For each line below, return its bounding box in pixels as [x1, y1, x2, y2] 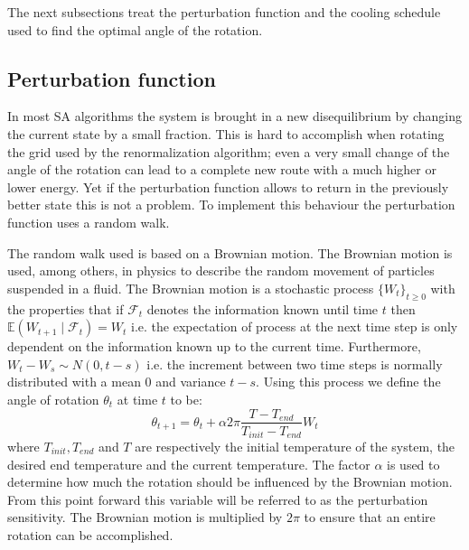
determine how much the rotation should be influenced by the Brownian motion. [7, 472, 453, 491]
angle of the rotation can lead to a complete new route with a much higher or [7, 160, 436, 179]
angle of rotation [7, 389, 99, 408]
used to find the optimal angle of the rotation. [7, 20, 263, 39]
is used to [387, 454, 440, 473]
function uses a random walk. [7, 212, 170, 231]
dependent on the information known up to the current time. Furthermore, [7, 337, 421, 356]
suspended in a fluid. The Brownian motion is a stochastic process [7, 278, 374, 297]
